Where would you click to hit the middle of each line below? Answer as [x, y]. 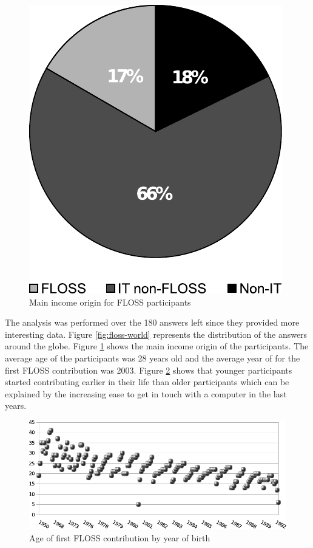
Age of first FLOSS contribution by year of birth [120, 537]
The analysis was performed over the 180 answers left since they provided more [152, 322]
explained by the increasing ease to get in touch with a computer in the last [146, 393]
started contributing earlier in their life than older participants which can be [147, 382]
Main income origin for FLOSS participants [110, 302]
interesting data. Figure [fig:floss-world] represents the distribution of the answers [156, 334]
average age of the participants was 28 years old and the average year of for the [153, 358]
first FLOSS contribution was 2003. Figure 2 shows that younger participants [149, 370]
